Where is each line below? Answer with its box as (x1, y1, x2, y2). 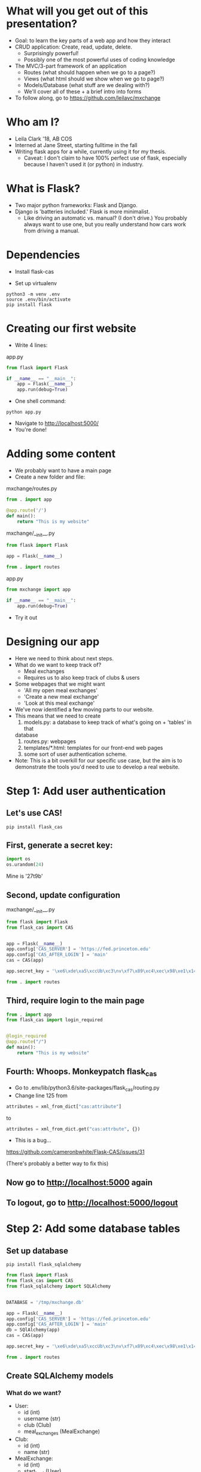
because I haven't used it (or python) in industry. (23, 160, 144, 167)
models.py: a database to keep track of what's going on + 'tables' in (23, 719, 192, 726)
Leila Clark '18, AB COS (14, 135, 72, 142)
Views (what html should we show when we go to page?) (23, 75, 165, 82)
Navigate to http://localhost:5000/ (14, 420, 99, 427)
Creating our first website (6, 321, 136, 335)
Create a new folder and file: (14, 473, 86, 481)
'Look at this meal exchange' (23, 699, 95, 707)
